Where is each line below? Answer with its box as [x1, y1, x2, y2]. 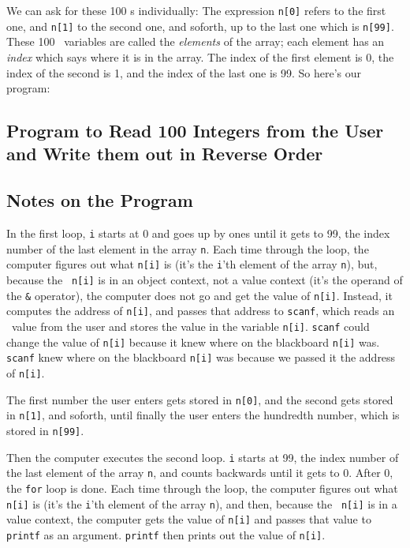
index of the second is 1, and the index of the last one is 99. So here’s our [6, 64, 362, 81]
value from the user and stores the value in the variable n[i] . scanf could [11, 318, 370, 334]
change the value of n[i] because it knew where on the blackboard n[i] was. [6, 333, 380, 350]
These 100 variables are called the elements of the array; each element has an [6, 33, 385, 50]
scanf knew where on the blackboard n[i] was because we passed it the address [6, 349, 396, 366]
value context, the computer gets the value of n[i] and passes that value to [6, 511, 371, 527]
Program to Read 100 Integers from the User [6, 118, 384, 143]
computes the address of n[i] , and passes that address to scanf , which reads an [6, 302, 395, 319]
